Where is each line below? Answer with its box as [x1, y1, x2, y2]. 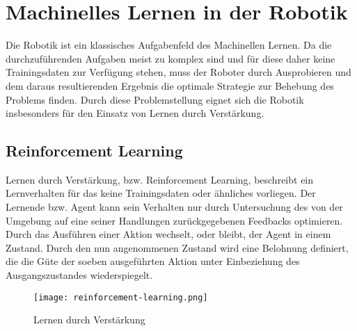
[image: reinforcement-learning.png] [33, 292, 208, 302]
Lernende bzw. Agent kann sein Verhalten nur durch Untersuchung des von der [6, 200, 343, 214]
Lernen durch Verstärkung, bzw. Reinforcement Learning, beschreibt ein [6, 172, 314, 186]
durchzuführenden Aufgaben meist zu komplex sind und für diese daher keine [6, 51, 335, 65]
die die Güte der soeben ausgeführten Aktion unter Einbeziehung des [6, 254, 300, 268]
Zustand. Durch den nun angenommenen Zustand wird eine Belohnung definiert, [6, 240, 349, 255]
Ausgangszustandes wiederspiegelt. [6, 268, 153, 282]
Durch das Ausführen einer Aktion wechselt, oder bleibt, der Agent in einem [6, 227, 331, 241]
